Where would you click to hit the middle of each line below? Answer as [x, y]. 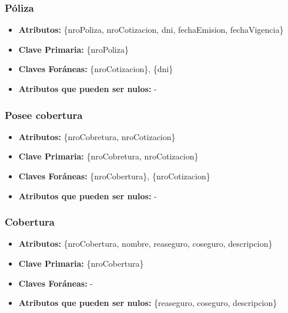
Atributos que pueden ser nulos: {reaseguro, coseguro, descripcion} [148, 303]
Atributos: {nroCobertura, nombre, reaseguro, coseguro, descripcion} [145, 244]
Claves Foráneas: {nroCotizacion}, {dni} [96, 69]
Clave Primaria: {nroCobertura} [81, 263]
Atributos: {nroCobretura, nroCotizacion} [97, 136]
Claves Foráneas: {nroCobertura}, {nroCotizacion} [114, 176]
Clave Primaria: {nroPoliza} [73, 49]
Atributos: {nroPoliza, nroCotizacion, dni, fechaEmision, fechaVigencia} [151, 30]
